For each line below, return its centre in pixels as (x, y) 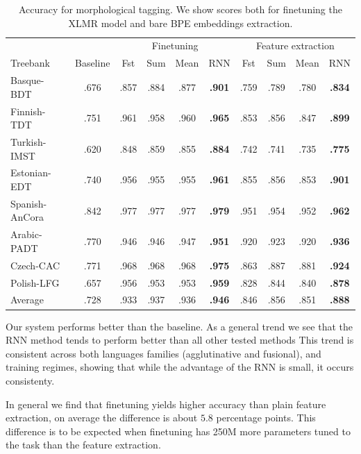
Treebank (30, 63)
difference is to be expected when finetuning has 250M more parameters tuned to (178, 431)
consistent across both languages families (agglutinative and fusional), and (163, 353)
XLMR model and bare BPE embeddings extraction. (180, 23)
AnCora (27, 217)
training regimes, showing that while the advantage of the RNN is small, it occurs (180, 367)
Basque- (27, 80)
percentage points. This (266, 418)
